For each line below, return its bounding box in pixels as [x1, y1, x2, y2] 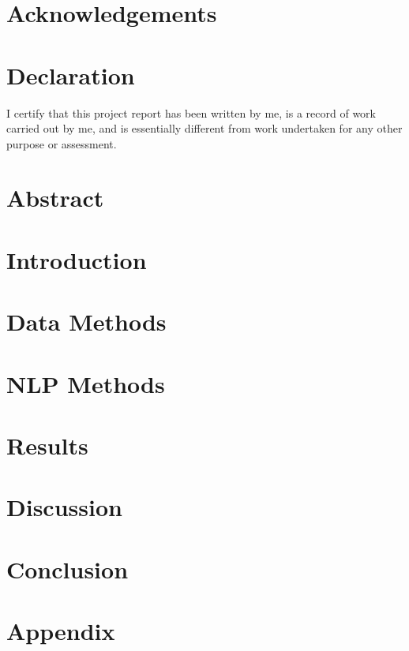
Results [6, 428, 88, 461]
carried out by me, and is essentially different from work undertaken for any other [6, 120, 403, 137]
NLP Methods [6, 367, 165, 399]
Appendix [6, 615, 115, 647]
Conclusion [6, 552, 129, 585]
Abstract [6, 181, 104, 214]
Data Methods [6, 305, 167, 338]
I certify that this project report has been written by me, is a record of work [6, 104, 376, 121]
